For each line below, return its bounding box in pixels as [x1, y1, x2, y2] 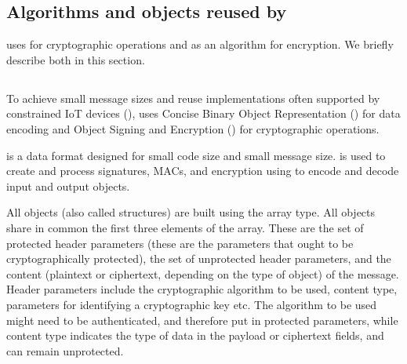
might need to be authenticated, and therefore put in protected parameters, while [6, 311, 398, 328]
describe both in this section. [6, 51, 145, 67]
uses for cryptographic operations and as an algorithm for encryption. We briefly [6, 36, 394, 53]
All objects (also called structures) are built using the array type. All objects [6, 204, 376, 220]
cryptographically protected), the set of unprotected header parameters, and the [6, 250, 391, 267]
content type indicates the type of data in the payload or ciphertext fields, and [6, 327, 384, 344]
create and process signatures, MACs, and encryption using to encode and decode [6, 162, 399, 179]
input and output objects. [6, 177, 130, 194]
